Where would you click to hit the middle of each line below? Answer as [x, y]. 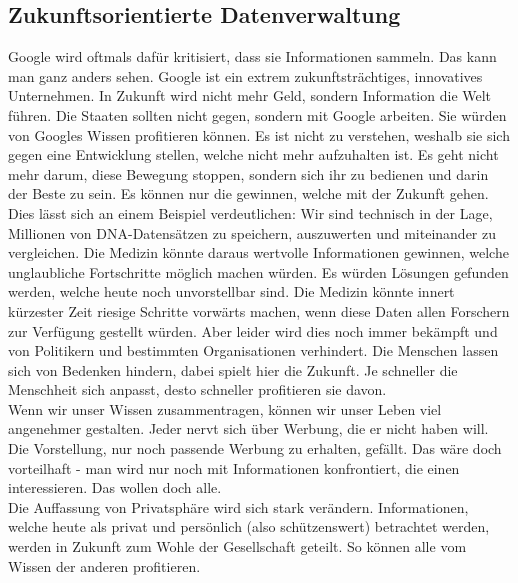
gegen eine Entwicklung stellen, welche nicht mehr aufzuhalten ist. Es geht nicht [253, 154]
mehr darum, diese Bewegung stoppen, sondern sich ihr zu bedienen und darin [248, 173]
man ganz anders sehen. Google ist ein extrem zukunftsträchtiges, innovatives [245, 75]
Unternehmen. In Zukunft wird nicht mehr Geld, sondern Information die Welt [250, 95]
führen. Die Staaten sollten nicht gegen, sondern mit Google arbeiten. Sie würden [257, 114]
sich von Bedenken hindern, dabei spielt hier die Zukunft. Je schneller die [233, 369]
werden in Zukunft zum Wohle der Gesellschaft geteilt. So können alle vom [237, 546]
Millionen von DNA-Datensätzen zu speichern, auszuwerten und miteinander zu [252, 232]
